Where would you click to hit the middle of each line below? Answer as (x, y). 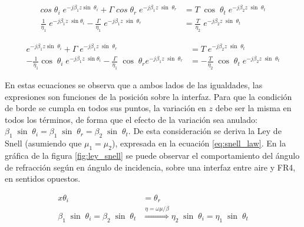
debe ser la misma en (253, 108)
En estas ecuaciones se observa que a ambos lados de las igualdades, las (134, 84)
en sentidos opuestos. (43, 178)
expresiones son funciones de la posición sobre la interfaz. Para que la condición (148, 96)
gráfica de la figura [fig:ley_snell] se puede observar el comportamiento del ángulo (152, 155)
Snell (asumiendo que (43, 143)
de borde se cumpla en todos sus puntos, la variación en (105, 108)
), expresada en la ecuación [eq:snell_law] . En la (199, 143)
